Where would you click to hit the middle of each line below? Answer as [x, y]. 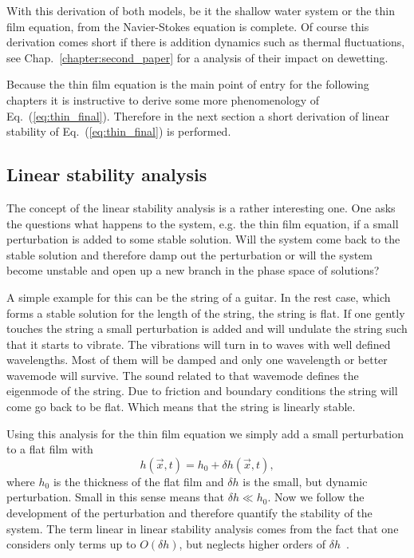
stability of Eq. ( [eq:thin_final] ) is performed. [119, 131]
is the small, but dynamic [305, 481]
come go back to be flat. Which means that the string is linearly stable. [181, 407]
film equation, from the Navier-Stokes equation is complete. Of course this [188, 26]
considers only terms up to [71, 544]
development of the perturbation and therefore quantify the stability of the [189, 513]
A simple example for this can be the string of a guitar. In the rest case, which [199, 297]
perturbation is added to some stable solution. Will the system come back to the [203, 239]
